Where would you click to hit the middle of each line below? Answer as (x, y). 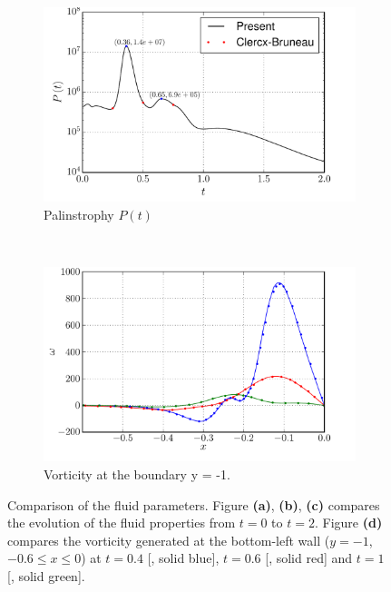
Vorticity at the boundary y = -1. (137, 474)
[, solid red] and (309, 558)
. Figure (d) (348, 523)
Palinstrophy (79, 214)
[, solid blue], (183, 558)
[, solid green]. (46, 576)
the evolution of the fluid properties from (122, 523)
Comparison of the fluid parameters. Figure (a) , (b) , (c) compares (194, 504)
